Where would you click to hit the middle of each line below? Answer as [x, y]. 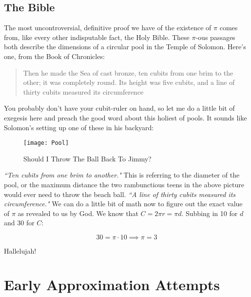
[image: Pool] [46, 143]
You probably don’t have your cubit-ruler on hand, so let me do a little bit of [119, 108]
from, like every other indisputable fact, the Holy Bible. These [97, 37]
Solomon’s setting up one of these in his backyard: [79, 127]
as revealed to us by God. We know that [78, 213]
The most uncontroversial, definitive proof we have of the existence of [108, 28]
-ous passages [215, 37]
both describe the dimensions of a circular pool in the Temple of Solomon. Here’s [125, 47]
